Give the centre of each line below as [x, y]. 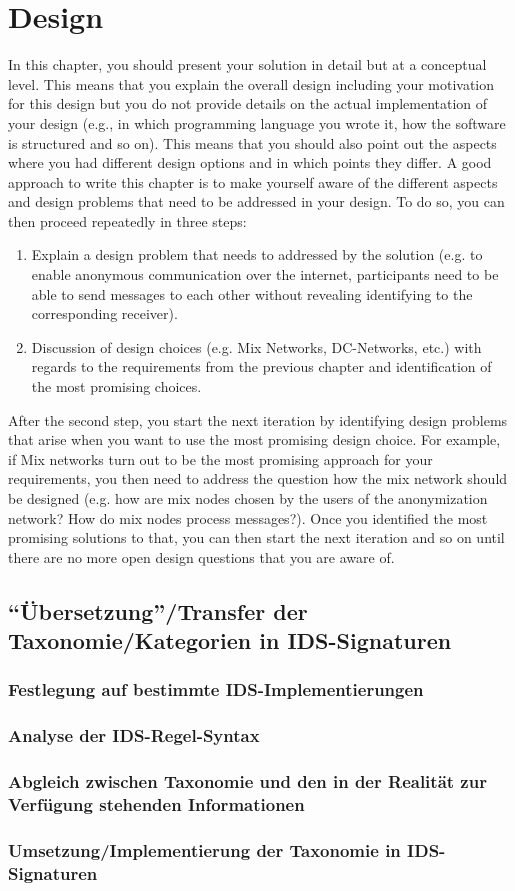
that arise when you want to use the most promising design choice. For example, [254, 439]
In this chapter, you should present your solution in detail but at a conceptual [247, 64]
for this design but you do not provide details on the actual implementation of [248, 103]
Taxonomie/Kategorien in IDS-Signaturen [230, 640]
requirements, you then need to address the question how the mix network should [258, 478]
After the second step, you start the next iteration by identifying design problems [258, 419]
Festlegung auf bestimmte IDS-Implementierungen [216, 689]
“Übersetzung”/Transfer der [158, 610]
